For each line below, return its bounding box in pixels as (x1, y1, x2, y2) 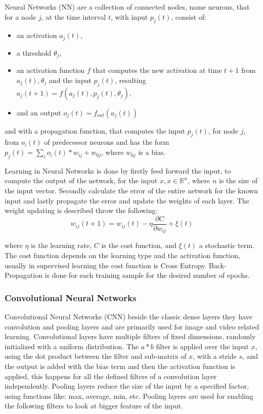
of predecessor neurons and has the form (44, 137, 169, 147)
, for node (208, 125, 239, 136)
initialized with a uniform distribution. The (5, 341, 139, 351)
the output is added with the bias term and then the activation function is (5, 360, 236, 371)
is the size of (219, 175, 257, 186)
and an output (16, 107, 61, 117)
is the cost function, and (101, 240, 177, 251)
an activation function (16, 65, 85, 75)
